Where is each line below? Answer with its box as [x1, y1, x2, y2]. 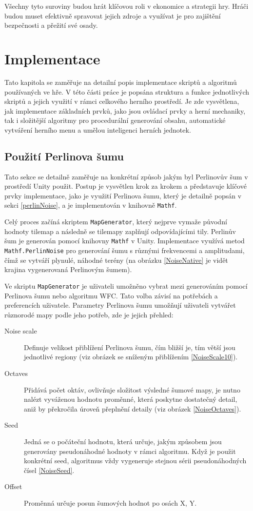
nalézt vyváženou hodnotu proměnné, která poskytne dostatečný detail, [24, 394, 237, 404]
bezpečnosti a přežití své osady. [4, 20, 98, 30]
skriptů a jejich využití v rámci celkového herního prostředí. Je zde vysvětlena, [4, 96, 239, 106]
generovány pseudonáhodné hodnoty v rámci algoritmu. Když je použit [24, 446, 236, 456]
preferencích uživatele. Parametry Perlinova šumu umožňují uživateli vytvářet [4, 300, 236, 310]
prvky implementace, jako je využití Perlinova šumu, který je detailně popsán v [4, 190, 242, 200]
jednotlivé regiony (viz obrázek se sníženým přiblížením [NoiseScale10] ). [24, 352, 238, 362]
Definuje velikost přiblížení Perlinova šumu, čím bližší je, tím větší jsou [24, 342, 235, 352]
